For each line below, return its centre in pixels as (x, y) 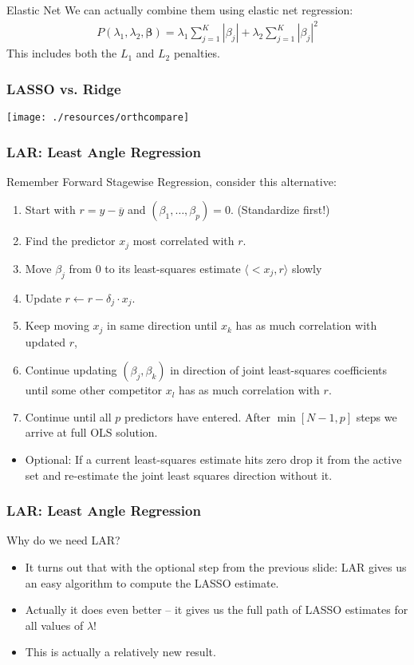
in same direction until (162, 325)
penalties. (197, 53)
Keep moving (57, 325)
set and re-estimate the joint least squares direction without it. (179, 475)
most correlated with (183, 241)
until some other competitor (94, 390)
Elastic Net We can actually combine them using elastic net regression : (180, 10)
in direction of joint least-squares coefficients (278, 370)
